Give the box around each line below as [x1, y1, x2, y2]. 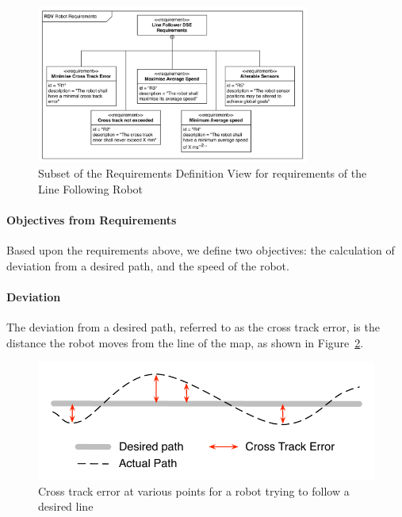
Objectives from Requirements [6, 212, 177, 228]
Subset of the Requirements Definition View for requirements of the [38, 165, 367, 182]
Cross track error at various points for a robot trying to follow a [38, 482, 350, 499]
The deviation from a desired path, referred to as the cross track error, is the [6, 319, 380, 335]
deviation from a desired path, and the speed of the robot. [6, 257, 289, 274]
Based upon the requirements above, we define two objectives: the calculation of [6, 242, 395, 258]
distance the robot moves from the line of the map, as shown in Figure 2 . [6, 334, 364, 350]
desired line [38, 498, 94, 515]
